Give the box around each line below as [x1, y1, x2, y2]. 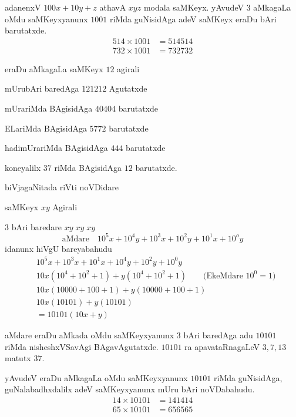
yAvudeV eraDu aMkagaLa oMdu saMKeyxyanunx [5, 371, 188, 384]
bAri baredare [11, 220, 62, 233]
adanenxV [5, 1, 41, 13]
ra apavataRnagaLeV [184, 340, 260, 352]
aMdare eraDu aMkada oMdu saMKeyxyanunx [5, 328, 174, 341]
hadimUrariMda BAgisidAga [5, 142, 108, 154]
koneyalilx [5, 161, 41, 173]
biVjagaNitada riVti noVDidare [5, 181, 119, 193]
